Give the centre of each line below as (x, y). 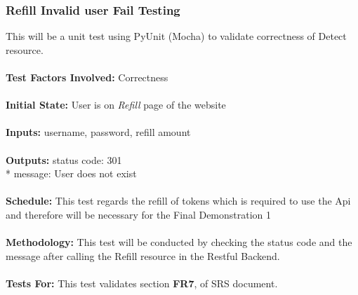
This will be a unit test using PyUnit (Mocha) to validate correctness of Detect (176, 36)
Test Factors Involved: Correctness (87, 77)
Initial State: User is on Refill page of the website (116, 105)
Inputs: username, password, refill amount (98, 132)
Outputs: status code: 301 (64, 159)
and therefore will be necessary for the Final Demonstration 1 (139, 214)
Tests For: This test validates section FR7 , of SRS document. (142, 283)
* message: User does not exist (71, 173)
